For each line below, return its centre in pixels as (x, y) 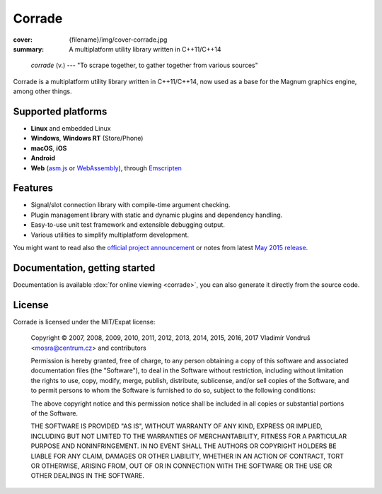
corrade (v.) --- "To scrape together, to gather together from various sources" (144, 65)
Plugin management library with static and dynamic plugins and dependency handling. (157, 215)
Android (43, 158)
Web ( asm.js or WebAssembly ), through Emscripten (106, 168)
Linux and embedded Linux (71, 129)
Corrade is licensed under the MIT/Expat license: (84, 322)
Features (33, 188)
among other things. (42, 91)
